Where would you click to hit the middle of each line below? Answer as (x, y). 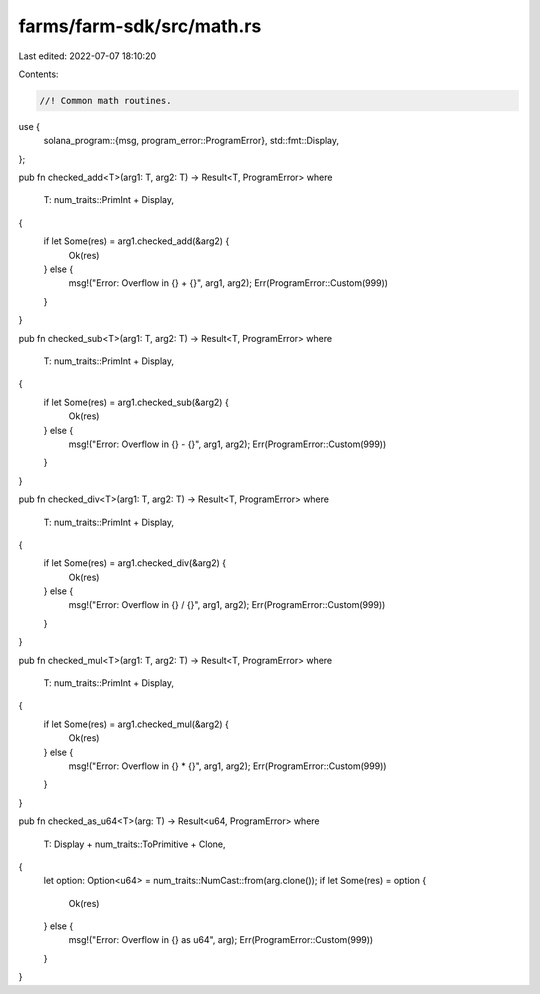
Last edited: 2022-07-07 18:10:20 (87, 56)
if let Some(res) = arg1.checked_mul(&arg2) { (136, 724)
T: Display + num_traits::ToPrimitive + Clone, (134, 844)
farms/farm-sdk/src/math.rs (140, 26)
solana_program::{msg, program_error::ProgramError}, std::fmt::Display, (191, 141)
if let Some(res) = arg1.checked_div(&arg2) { (135, 563)
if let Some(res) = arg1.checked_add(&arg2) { (136, 241)
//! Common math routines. (105, 100)
